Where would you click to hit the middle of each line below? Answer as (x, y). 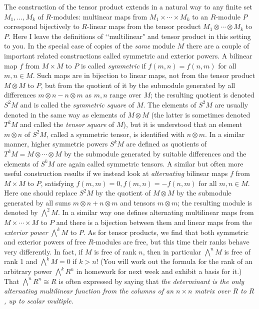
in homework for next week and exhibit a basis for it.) (159, 271)
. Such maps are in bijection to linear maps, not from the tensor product (144, 75)
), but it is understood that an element (183, 124)
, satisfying (57, 183)
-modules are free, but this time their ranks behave (171, 242)
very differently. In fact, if (43, 251)
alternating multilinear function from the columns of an (89, 291)
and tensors (138, 202)
